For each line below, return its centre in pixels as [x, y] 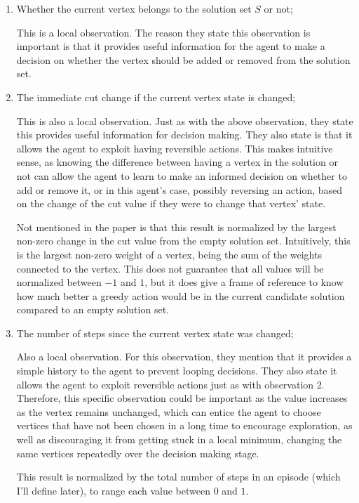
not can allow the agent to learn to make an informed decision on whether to [182, 175]
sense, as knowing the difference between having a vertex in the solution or [177, 162]
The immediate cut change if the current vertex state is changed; [156, 97]
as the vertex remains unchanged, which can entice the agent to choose [169, 411]
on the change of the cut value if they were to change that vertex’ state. [171, 203]
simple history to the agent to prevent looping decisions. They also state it [177, 371]
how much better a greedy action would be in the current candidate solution [181, 295]
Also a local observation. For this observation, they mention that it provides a [184, 357]
